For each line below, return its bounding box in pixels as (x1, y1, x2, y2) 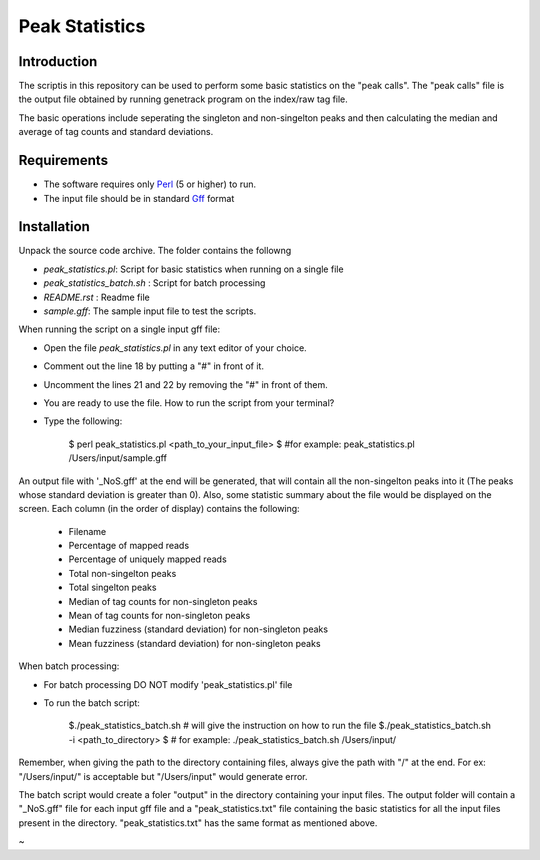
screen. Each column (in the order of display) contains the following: (18, 503, 300, 515)
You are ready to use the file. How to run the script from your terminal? (43, 396, 335, 409)
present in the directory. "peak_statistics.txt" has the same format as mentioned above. (18, 816, 378, 829)
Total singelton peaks (68, 581, 157, 594)
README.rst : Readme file (43, 291, 150, 303)
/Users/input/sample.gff (68, 452, 167, 464)
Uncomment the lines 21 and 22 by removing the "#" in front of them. (43, 378, 329, 390)
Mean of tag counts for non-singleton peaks (68, 610, 251, 622)
